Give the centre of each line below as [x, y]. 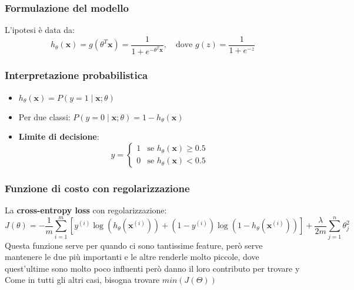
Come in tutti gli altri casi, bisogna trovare [82, 280]
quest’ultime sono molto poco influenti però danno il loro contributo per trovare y [152, 268]
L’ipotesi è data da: [40, 30]
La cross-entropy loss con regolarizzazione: [86, 210]
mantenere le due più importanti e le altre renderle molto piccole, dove [132, 257]
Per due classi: [44, 116]
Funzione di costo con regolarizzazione [97, 188]
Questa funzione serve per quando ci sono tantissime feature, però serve [134, 245]
